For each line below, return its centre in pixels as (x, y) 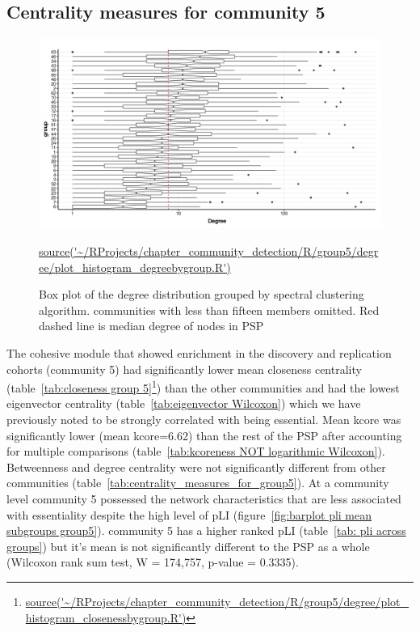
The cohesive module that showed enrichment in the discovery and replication (199, 352)
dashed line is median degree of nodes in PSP (151, 326)
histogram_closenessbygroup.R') (106, 617)
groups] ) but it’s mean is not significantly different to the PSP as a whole (188, 546)
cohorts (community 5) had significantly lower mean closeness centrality (184, 369)
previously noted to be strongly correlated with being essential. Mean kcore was (204, 419)
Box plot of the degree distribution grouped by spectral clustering (202, 294)
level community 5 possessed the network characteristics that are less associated (204, 498)
